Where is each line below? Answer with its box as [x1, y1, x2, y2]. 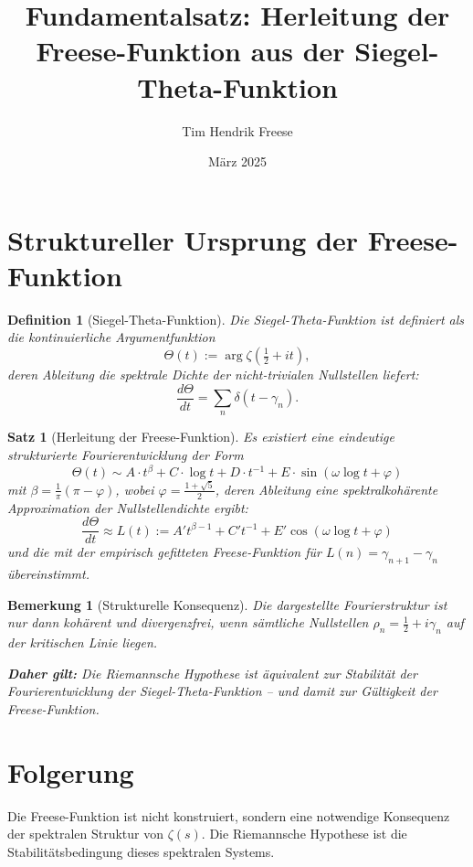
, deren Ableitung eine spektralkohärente [215, 479, 438, 498]
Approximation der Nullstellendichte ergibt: [7, 498, 248, 517]
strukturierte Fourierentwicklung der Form [7, 445, 244, 465]
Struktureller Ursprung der [7, 220, 359, 258]
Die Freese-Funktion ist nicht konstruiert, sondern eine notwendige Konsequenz [7, 806, 450, 825]
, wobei [115, 479, 154, 498]
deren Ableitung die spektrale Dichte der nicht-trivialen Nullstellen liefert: [7, 365, 419, 383]
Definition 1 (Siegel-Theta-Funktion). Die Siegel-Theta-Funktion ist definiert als [7, 309, 465, 328]
